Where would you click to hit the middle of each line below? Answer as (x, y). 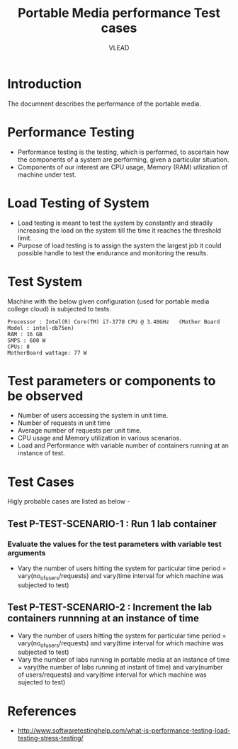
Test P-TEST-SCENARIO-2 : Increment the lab (110, 607)
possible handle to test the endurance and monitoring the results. (113, 253)
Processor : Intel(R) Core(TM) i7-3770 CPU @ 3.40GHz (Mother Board (114, 322)
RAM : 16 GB (25, 334)
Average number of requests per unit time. (79, 431)
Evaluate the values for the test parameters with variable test (114, 544)
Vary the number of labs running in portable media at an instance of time (124, 660)
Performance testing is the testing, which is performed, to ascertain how (123, 152)
